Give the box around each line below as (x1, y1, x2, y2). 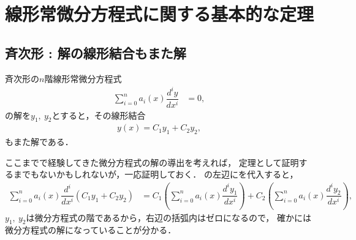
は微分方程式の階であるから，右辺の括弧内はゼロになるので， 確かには (26, 211, 311, 223)
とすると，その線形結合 (51, 108, 146, 121)
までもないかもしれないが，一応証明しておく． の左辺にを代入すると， (13, 168, 298, 181)
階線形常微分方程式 (44, 72, 122, 84)
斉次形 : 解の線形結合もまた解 (5, 43, 186, 62)
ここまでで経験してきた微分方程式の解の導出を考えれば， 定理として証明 (5, 156, 299, 168)
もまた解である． (5, 135, 74, 148)
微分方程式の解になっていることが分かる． (5, 223, 176, 236)
